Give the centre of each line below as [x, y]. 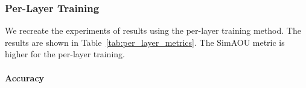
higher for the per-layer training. [65, 54]
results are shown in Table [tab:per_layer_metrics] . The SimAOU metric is [145, 42]
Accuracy [25, 77]
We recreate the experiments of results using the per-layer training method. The [153, 30]
